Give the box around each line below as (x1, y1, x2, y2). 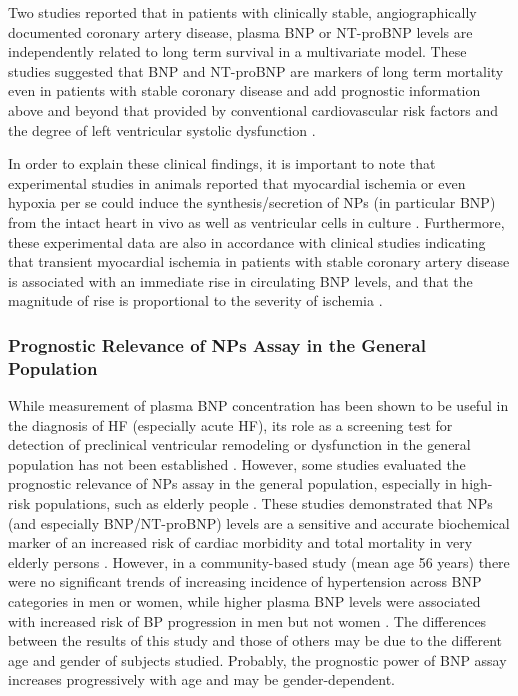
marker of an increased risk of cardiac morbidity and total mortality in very (8, 532, 473, 553)
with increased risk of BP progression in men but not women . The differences (8, 610, 487, 631)
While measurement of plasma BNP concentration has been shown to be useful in (8, 395, 509, 416)
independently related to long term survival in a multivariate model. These (8, 41, 467, 62)
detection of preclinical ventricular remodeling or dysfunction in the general (8, 434, 471, 455)
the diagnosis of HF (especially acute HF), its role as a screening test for (8, 414, 453, 435)
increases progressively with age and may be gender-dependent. (8, 669, 396, 690)
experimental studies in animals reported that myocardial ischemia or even (8, 172, 466, 193)
